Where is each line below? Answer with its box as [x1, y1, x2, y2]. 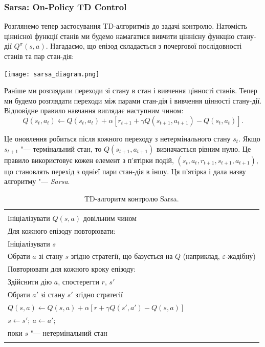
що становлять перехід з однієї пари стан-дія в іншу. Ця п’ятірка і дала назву [4, 166, 246, 176]
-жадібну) [225, 251, 256, 261]
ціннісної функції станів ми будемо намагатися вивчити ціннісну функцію [4, 30, 235, 41]
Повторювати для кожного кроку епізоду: [8, 263, 136, 274]
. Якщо [238, 133, 260, 144]
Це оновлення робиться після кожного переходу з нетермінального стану [4, 133, 231, 144]
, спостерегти [58, 276, 99, 287]
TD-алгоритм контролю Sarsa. [84, 193, 179, 203]
